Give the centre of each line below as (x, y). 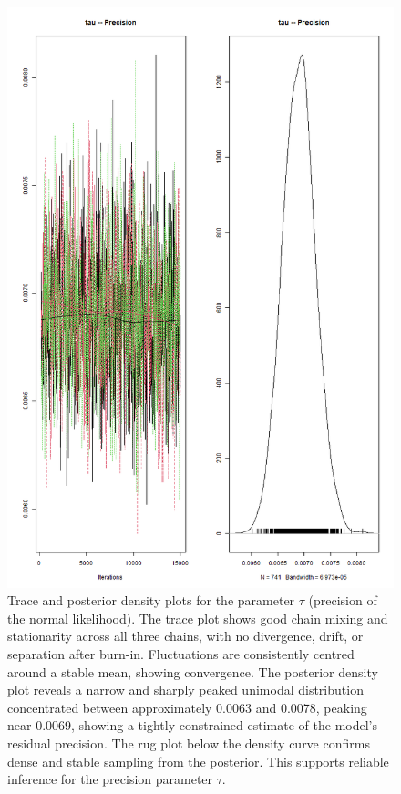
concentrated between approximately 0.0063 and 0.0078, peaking (187, 707)
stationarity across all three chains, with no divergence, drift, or (185, 636)
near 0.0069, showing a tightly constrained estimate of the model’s (192, 725)
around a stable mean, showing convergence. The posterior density (193, 671)
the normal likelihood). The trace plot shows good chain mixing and (198, 618)
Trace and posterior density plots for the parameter (151, 600)
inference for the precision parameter (110, 779)
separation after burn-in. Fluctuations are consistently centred (181, 653)
